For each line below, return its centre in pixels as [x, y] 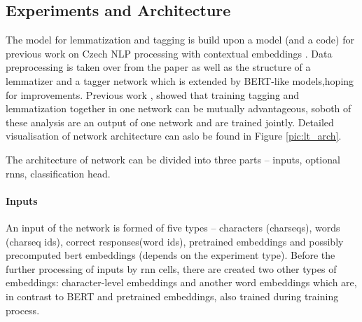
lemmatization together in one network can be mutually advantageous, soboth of [179, 108]
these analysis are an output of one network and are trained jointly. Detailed [170, 122]
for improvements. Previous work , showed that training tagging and [153, 94]
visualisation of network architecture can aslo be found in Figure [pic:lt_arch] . [174, 136]
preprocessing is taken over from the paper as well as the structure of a [158, 67]
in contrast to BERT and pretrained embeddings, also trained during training [172, 296]
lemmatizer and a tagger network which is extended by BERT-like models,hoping [180, 80]
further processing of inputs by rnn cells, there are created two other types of [171, 268]
